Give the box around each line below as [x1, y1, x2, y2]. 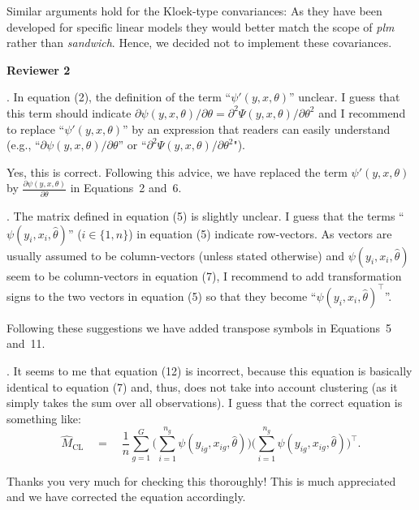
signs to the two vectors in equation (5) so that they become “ [6, 287, 317, 304]
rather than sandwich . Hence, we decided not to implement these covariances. [6, 34, 392, 51]
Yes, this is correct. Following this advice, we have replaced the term [6, 163, 348, 180]
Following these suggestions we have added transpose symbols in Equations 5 [6, 319, 391, 336]
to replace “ [6, 120, 65, 137]
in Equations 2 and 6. [70, 179, 182, 196]
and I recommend [318, 104, 406, 121]
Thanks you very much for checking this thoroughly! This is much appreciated [6, 472, 396, 489]
